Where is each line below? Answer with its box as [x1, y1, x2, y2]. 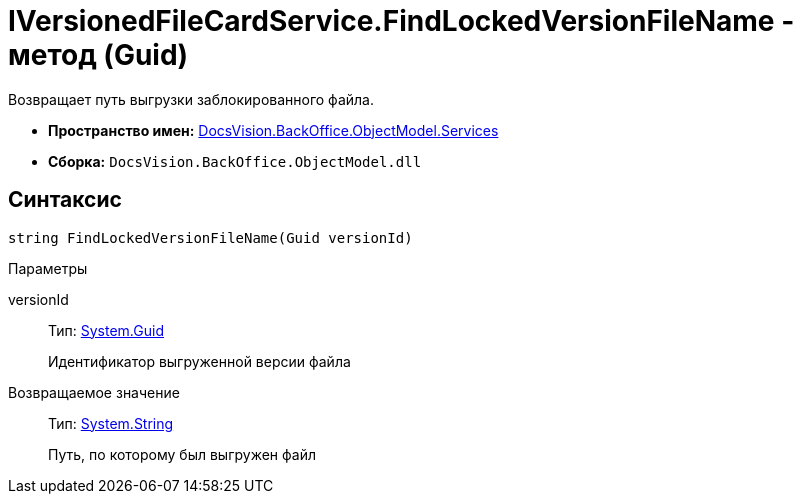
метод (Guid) [8, 38, 189, 72]
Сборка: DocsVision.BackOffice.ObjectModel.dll [48, 152, 422, 170]
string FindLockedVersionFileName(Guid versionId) [8, 229, 413, 246]
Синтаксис [8, 187, 122, 213]
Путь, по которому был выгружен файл [48, 445, 316, 463]
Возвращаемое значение [8, 383, 180, 401]
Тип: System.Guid [48, 321, 164, 339]
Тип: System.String [48, 414, 174, 432]
